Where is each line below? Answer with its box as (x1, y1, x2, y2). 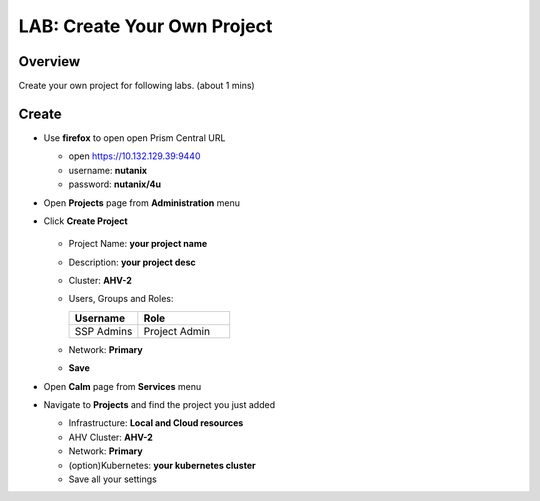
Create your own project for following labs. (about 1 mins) (18, 80, 255, 92)
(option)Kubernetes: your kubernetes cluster (68, 459, 256, 471)
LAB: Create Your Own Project (18, 15, 273, 37)
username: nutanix (68, 164, 148, 176)
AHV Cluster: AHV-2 (68, 431, 154, 443)
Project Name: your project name (68, 238, 208, 250)
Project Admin (143, 324, 210, 338)
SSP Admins (74, 324, 133, 338)
